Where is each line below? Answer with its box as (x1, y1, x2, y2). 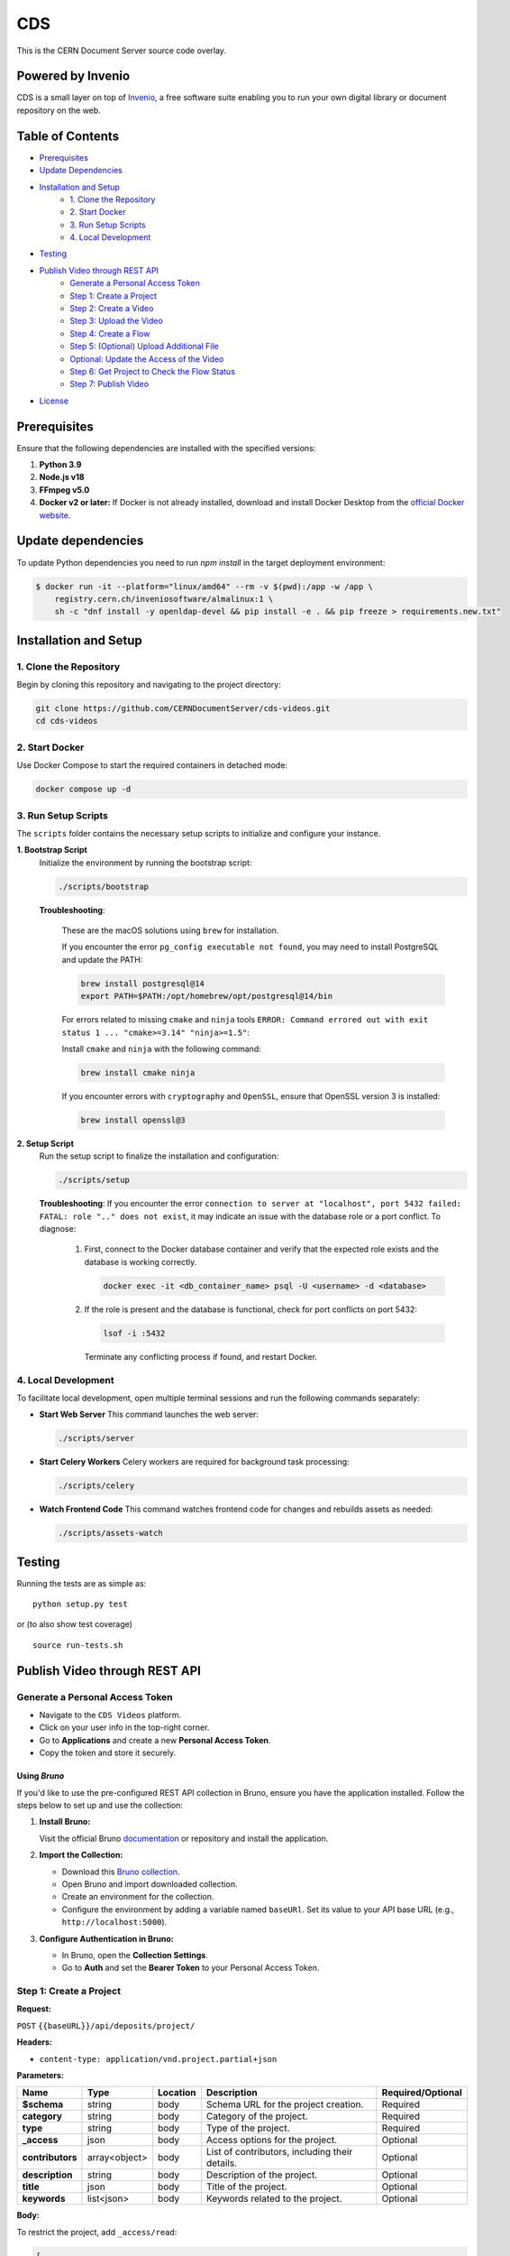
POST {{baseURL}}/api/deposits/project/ (16, 2020, 196, 2030)
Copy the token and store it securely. (39, 1747, 176, 1759)
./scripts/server (58, 1433, 135, 1444)
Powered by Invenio (16, 69, 131, 84)
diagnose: (39, 1224, 77, 1234)
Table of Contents (16, 128, 120, 143)
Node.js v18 (39, 472, 85, 483)
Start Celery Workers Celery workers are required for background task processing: (39, 1456, 351, 1467)
